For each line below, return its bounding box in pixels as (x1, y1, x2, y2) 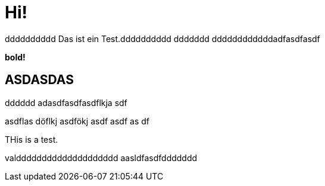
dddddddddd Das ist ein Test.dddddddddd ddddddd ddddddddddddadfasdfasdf (5, 33, 320, 44)
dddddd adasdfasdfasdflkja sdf (5, 97, 127, 108)
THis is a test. (5, 134, 58, 145)
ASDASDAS (5, 72, 74, 88)
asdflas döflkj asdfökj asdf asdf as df (5, 116, 149, 126)
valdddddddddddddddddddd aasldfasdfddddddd (5, 152, 198, 163)
